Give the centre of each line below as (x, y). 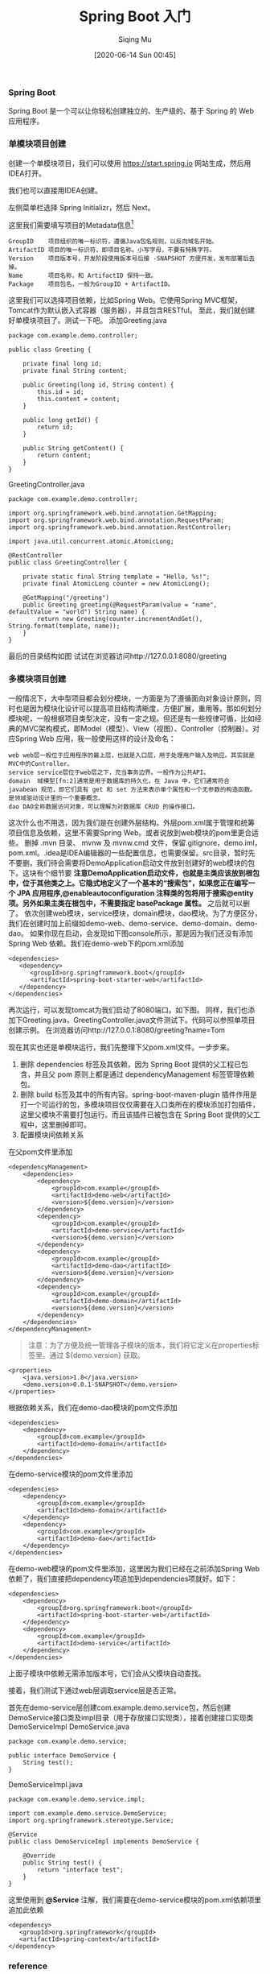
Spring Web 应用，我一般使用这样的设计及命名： (95, 739)
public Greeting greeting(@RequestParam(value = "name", (120, 605)
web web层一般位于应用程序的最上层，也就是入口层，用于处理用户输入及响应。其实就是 (132, 755)
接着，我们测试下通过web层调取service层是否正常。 (94, 1690)
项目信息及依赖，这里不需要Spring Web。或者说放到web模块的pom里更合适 (134, 832)
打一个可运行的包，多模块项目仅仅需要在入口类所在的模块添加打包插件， (139, 1104)
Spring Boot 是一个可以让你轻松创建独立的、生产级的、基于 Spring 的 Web (131, 111)
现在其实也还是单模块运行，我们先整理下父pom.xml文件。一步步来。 (121, 1047)
